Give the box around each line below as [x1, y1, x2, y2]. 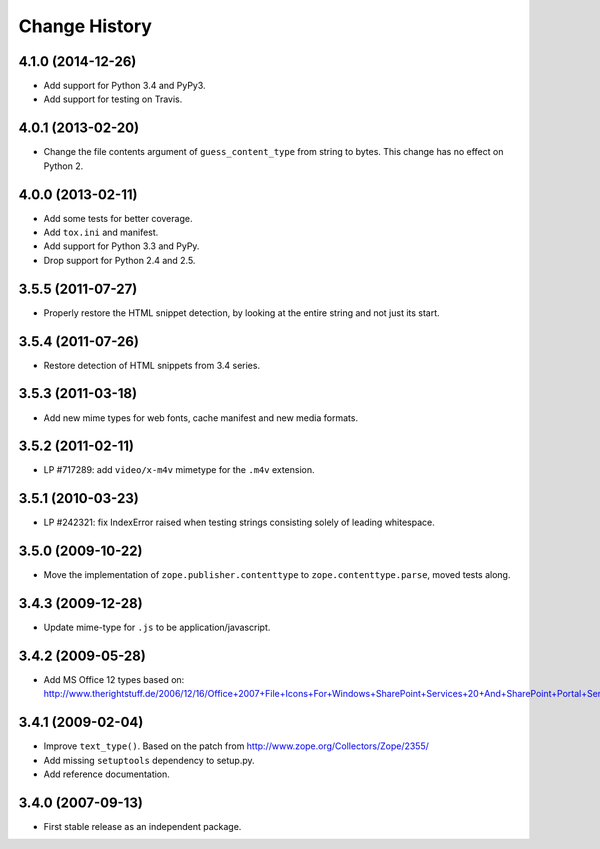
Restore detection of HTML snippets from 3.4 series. [43, 359, 260, 371]
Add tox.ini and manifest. [43, 226, 159, 239]
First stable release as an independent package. [43, 821, 242, 833]
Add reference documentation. [43, 768, 170, 780]
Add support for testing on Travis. [43, 93, 183, 105]
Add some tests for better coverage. [43, 212, 193, 224]
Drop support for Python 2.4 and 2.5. [43, 254, 196, 266]
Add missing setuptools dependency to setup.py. [43, 754, 255, 766]
